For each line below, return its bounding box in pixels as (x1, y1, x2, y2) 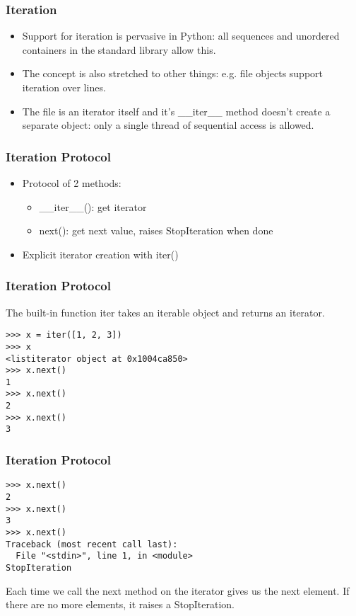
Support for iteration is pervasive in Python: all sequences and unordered (22, 28, 340, 43)
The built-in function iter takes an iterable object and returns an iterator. (6, 304, 325, 319)
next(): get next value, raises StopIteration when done (39, 223, 273, 238)
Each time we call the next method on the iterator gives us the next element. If (6, 583, 350, 598)
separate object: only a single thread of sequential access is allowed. (22, 118, 314, 132)
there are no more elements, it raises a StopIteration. (6, 597, 235, 612)
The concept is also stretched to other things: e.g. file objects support (22, 66, 324, 81)
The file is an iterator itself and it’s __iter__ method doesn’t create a (22, 103, 331, 118)
